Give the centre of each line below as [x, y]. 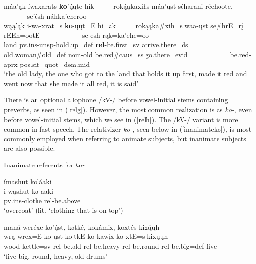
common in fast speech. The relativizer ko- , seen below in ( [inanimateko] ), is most [128, 129]
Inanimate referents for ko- [44, 164]
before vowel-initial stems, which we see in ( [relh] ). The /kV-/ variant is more [121, 119]
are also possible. [30, 148]
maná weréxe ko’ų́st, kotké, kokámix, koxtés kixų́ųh [82, 226]
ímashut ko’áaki [28, 181]
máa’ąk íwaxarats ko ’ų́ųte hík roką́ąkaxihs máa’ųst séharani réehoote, [118, 6]
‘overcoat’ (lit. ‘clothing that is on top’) [64, 210]
